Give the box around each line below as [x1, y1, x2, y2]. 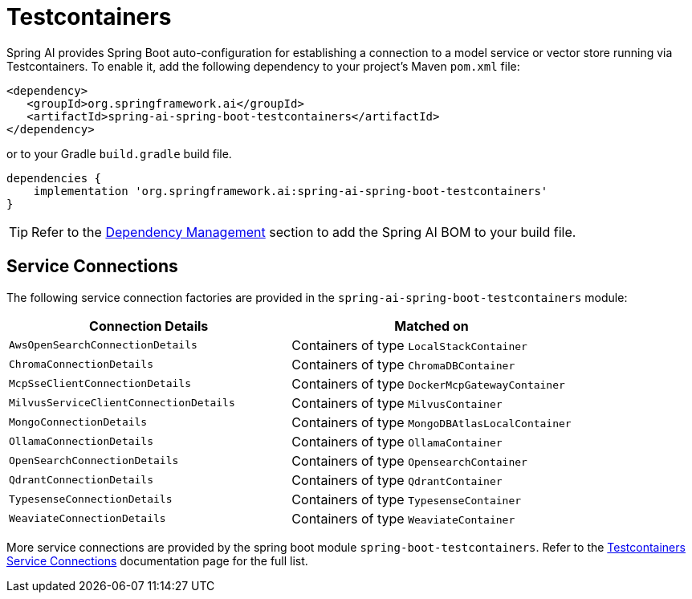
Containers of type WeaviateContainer [291, 510, 515, 527]
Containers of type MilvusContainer [291, 394, 503, 411]
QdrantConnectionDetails [9, 474, 154, 487]
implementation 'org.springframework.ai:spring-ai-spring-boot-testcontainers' [33, 184, 548, 198]
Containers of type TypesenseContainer [291, 491, 522, 507]
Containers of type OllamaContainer [291, 433, 503, 450]
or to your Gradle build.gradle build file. [6, 146, 232, 161]
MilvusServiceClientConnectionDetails [9, 397, 235, 410]
